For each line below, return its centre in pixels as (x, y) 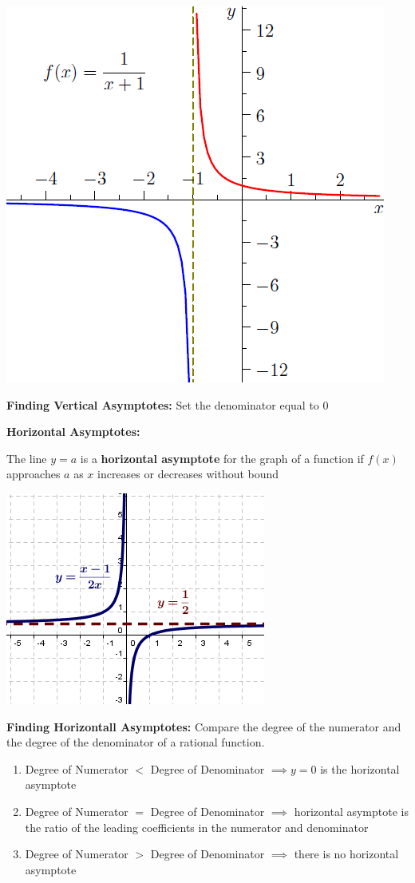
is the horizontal (360, 768)
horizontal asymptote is (351, 811)
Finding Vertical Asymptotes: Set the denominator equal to (163, 404)
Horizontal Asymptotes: (73, 432)
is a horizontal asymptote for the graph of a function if (222, 458)
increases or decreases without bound (188, 474)
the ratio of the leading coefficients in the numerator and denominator (197, 827)
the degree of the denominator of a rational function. (136, 742)
